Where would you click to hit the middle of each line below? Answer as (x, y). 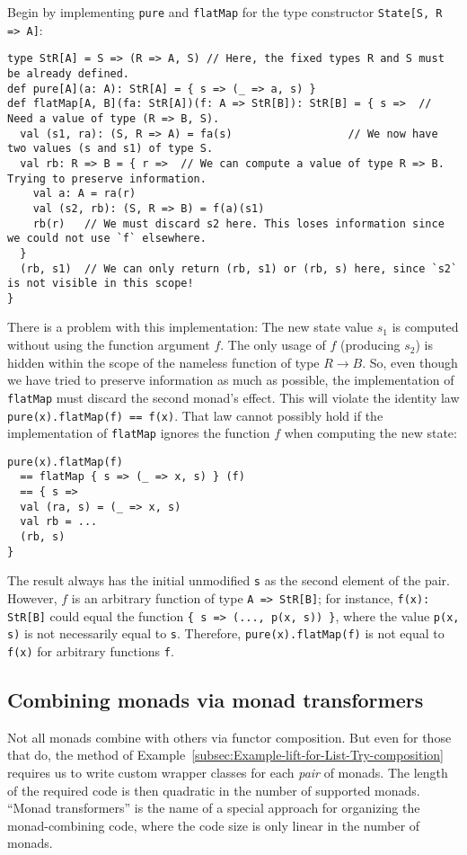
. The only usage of (273, 345)
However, (32, 598)
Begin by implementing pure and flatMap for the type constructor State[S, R (225, 12)
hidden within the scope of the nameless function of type (163, 362)
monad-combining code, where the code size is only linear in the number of (214, 825)
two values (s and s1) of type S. (110, 149)
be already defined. (69, 73)
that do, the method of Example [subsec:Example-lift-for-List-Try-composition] (225, 755)
